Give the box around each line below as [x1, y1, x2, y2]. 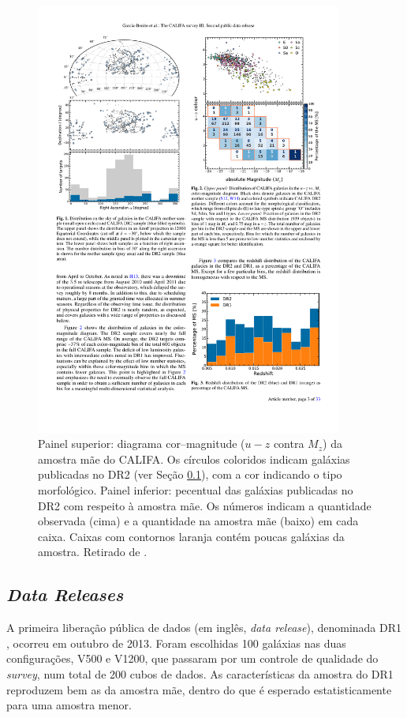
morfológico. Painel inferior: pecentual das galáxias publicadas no [38, 482, 353, 498]
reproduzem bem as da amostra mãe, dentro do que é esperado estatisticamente [6, 681, 392, 697]
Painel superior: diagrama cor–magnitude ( [38, 435, 245, 452]
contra [273, 435, 304, 452]
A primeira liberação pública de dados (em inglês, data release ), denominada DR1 [6, 619, 402, 636]
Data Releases [6, 582, 124, 607]
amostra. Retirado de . [38, 543, 147, 560]
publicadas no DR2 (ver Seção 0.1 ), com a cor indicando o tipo [38, 466, 342, 483]
